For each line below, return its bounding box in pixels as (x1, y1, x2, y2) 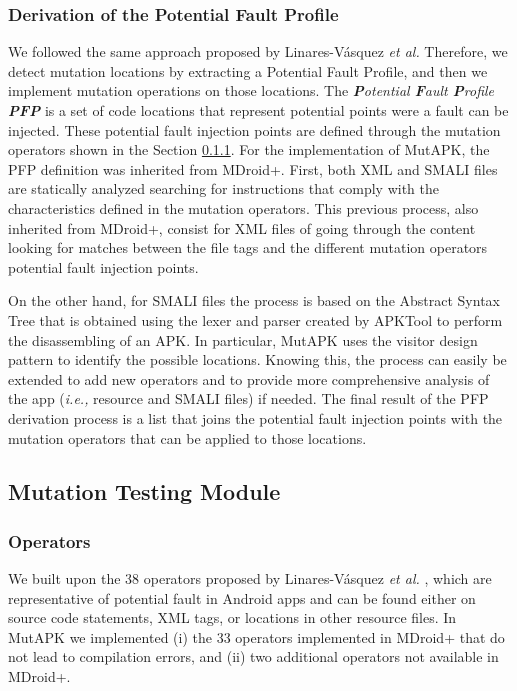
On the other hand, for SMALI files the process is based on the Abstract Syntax (8, 290, 500, 311)
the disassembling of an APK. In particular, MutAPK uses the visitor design (8, 329, 478, 350)
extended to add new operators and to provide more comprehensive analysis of (8, 368, 490, 389)
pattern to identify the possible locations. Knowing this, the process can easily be (8, 349, 507, 370)
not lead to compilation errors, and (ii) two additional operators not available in (8, 646, 499, 667)
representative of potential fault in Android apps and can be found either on (8, 587, 476, 608)
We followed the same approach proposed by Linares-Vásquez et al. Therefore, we (8, 41, 508, 62)
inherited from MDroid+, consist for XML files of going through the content (8, 217, 476, 238)
